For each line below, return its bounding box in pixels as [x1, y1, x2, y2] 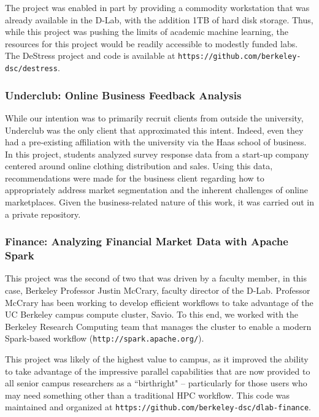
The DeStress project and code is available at [5, 49, 175, 62]
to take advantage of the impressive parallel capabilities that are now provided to [5, 364, 310, 377]
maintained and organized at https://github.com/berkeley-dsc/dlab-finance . [5, 400, 312, 413]
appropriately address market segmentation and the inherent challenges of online [5, 183, 309, 196]
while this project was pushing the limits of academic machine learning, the [5, 25, 288, 38]
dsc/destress [5, 64, 58, 74]
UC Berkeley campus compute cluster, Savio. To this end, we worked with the [5, 308, 299, 321]
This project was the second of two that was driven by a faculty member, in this [5, 272, 307, 285]
